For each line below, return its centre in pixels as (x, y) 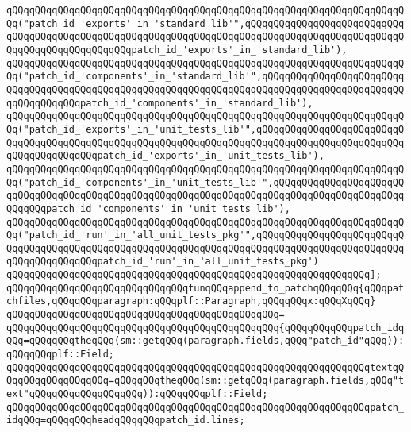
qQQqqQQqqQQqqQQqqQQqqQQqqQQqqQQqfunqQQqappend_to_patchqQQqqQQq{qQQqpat (205, 288)
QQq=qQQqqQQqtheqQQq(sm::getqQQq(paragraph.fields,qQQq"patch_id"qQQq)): (205, 341)
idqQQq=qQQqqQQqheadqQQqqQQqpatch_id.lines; (126, 420)
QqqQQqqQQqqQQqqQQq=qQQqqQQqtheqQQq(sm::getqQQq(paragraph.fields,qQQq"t (205, 381)
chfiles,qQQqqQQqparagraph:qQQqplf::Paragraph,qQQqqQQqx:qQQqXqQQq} (191, 301)
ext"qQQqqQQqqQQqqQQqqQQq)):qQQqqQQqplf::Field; (137, 394)
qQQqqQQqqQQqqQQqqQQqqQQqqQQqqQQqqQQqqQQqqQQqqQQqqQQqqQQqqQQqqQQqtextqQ (205, 367)
